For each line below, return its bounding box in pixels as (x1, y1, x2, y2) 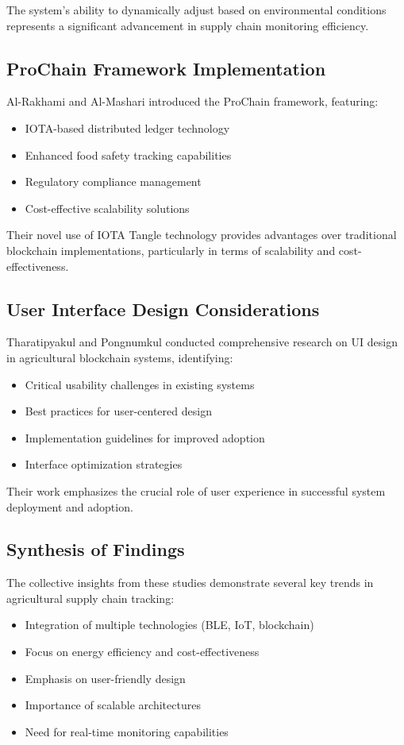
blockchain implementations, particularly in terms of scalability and (6, 241, 336, 258)
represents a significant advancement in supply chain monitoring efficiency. (6, 17, 369, 33)
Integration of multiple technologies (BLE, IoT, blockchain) (25, 616, 314, 633)
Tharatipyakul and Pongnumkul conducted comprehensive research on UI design (6, 334, 398, 350)
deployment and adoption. (6, 498, 133, 515)
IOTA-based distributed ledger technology (25, 119, 230, 136)
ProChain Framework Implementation (6, 56, 326, 80)
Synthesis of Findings (6, 537, 185, 562)
